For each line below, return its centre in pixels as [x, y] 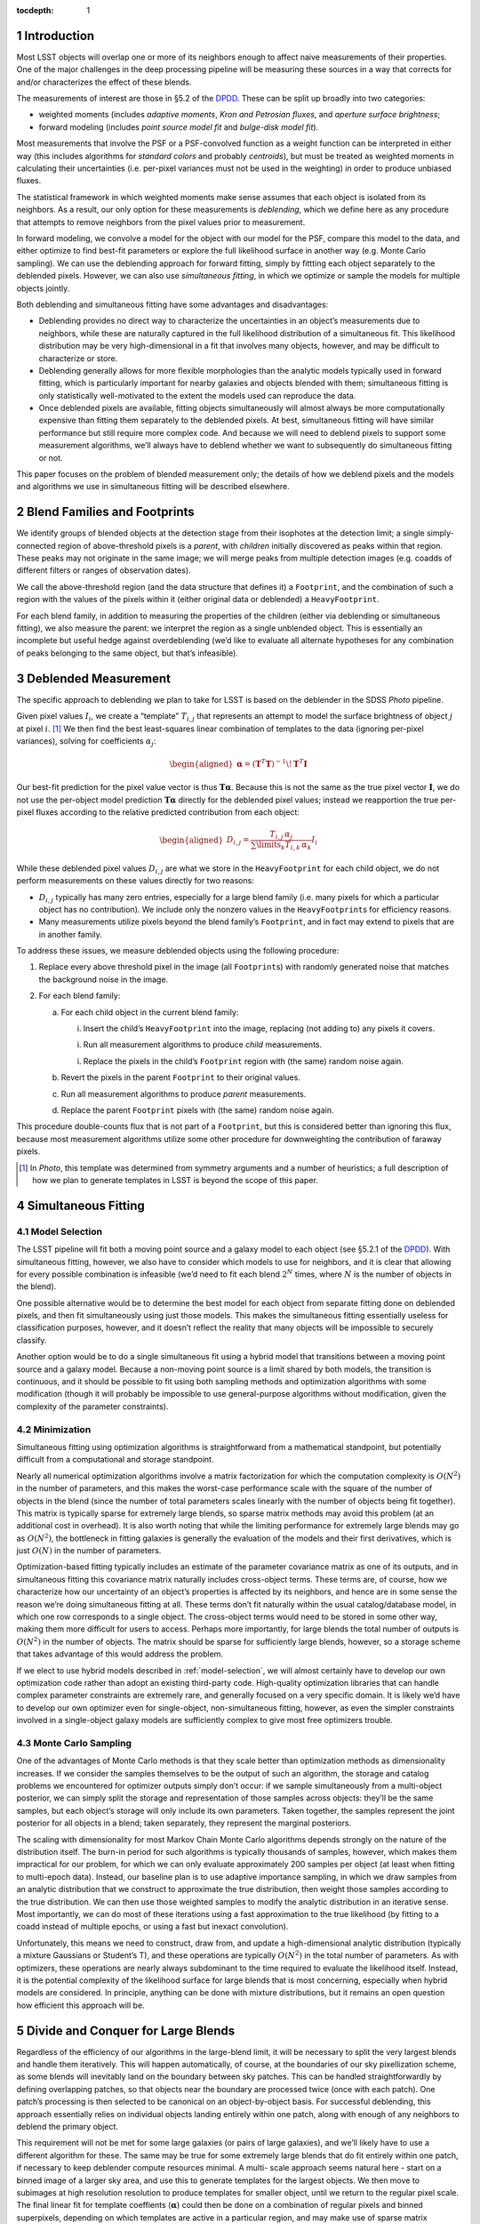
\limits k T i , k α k [284, 846]
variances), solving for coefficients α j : [86, 741]
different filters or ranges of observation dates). [104, 570]
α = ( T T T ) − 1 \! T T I [272, 763]
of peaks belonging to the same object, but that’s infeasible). [128, 653]
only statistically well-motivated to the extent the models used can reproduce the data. [197, 395]
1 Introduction [56, 36]
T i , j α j [281, 835]
